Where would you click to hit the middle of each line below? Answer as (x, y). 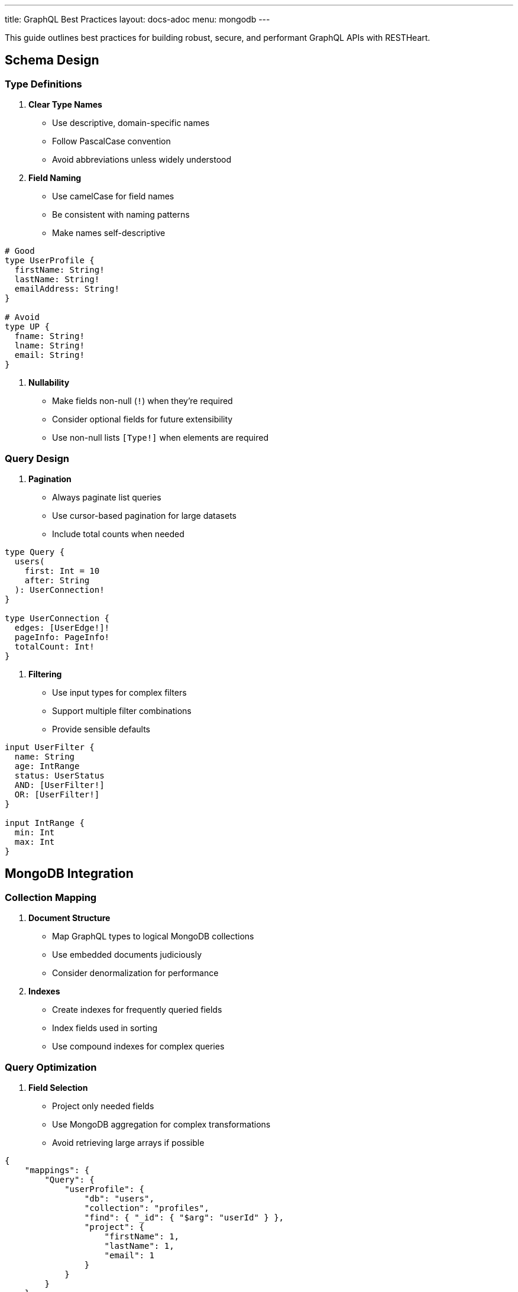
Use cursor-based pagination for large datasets (144, 515)
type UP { (27, 327)
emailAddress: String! (67, 289)
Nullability (49, 383)
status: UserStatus (59, 775)
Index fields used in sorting (105, 1028)
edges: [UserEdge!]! (62, 627)
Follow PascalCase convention (111, 141)
